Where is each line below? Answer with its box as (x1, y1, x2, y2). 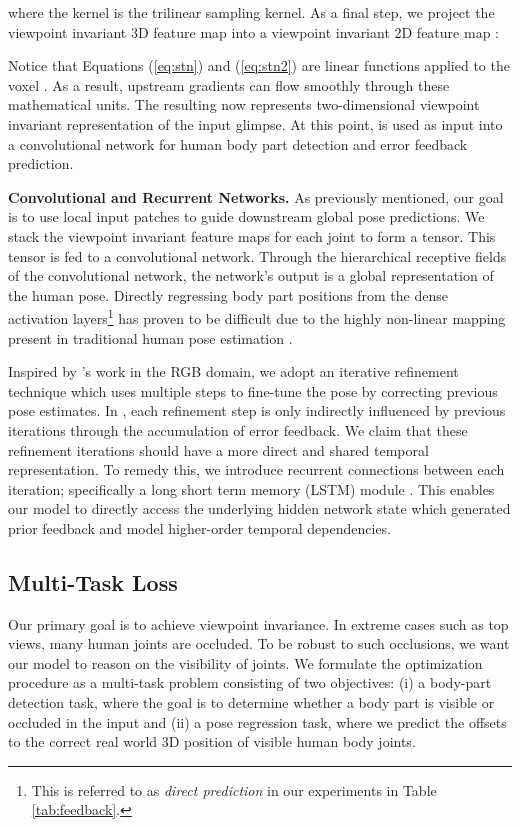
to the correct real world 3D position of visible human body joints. (8, 731, 416, 752)
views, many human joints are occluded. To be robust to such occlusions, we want (8, 633, 510, 654)
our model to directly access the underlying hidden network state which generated (8, 498, 511, 519)
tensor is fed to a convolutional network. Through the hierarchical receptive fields (8, 245, 507, 266)
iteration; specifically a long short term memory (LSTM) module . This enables (8, 478, 495, 499)
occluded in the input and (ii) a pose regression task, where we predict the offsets (8, 711, 507, 732)
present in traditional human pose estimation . (8, 327, 293, 348)
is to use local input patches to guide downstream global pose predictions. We (8, 206, 485, 227)
